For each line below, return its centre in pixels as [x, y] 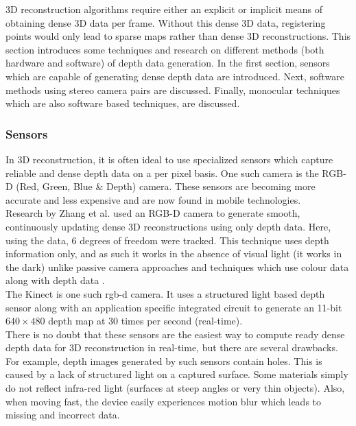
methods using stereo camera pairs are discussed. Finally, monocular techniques [173, 90]
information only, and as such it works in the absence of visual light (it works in [174, 253]
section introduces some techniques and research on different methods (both [165, 49]
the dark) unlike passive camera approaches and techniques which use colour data [177, 267]
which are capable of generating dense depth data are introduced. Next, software [175, 76]
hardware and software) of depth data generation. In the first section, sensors [168, 63]
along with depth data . [55, 280]
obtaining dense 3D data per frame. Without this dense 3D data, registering [166, 22]
